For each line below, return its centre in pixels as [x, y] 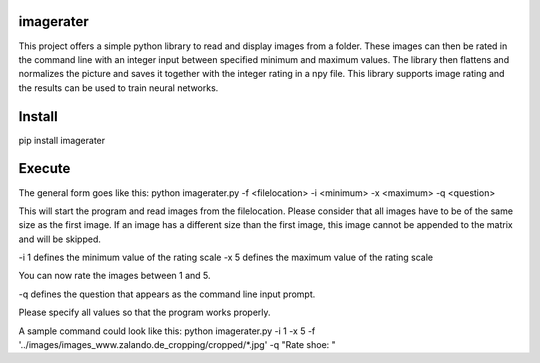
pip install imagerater [62, 140]
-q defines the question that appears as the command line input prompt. [167, 294]
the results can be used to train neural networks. [118, 87]
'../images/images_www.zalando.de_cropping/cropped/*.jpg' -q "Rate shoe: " [177, 345]
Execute [44, 168]
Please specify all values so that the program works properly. [144, 312]
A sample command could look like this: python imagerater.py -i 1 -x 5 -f [167, 331]
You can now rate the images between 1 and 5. [114, 276]
